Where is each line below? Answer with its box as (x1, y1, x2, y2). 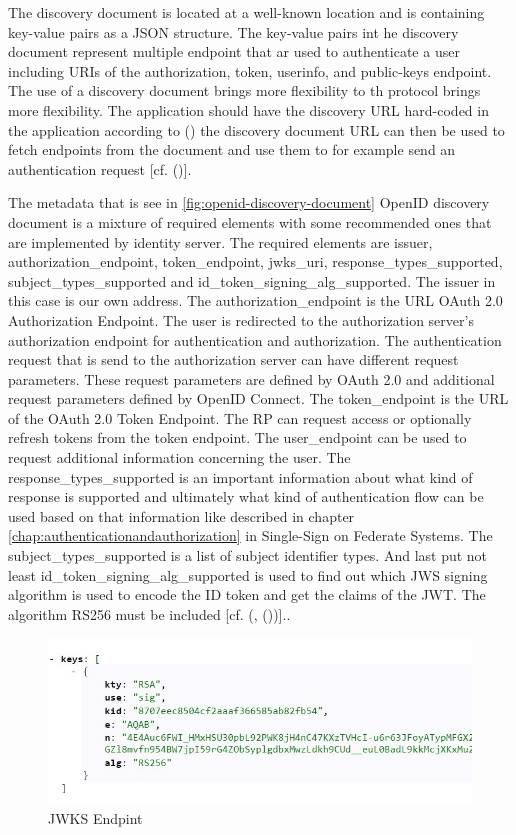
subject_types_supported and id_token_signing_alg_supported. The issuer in (8, 270, 496, 291)
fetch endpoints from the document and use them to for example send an (8, 139, 456, 160)
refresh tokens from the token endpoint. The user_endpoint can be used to (8, 427, 467, 448)
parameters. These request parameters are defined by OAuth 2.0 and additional (8, 368, 495, 389)
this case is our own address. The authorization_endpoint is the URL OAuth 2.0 (8, 290, 503, 311)
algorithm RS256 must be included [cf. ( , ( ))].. (8, 603, 291, 624)
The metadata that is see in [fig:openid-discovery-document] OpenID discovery (8, 192, 490, 213)
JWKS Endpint (48, 808, 143, 829)
